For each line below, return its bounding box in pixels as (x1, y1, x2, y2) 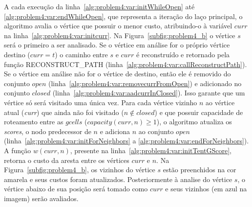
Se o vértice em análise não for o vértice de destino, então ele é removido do (4, 69, 231, 79)
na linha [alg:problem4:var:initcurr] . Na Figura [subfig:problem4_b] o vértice (4, 30, 235, 40)
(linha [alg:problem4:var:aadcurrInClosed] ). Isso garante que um (52, 88, 245, 98)
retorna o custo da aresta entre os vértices (4, 155, 129, 165)
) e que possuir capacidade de (154, 107, 243, 117)
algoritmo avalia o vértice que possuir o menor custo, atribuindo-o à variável (4, 21, 232, 31)
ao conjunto (138, 126, 174, 136)
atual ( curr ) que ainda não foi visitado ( (4, 107, 124, 117)
